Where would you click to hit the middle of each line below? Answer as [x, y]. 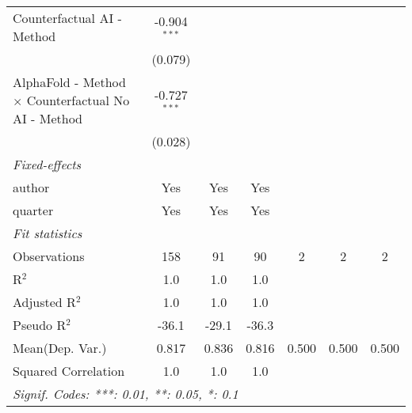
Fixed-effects [47, 164]
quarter [33, 210]
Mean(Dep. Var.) [60, 348]
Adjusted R [44, 302]
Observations [49, 256]
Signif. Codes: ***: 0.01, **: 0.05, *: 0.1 [126, 394]
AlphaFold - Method [69, 82]
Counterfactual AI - [67, 18]
